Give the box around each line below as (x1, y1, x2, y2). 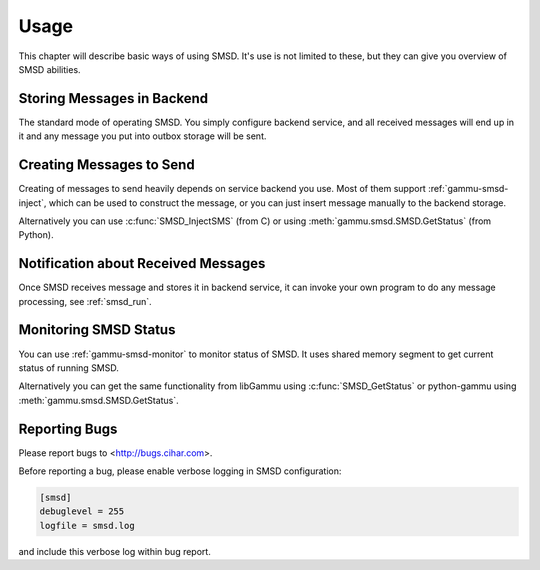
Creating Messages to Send (18, 156, 195, 174)
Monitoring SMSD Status (18, 321, 176, 339)
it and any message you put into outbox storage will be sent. (18, 130, 267, 142)
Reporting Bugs (18, 420, 118, 437)
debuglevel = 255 (39, 506, 125, 517)
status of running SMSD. (18, 361, 120, 374)
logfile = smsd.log (39, 520, 135, 531)
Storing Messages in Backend (18, 90, 209, 107)
